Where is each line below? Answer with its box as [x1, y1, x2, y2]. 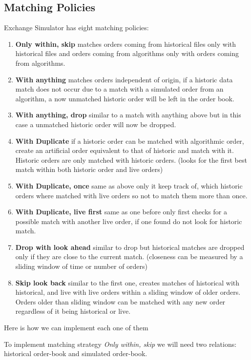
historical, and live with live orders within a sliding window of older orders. [15, 287, 241, 297]
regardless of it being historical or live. [15, 306, 131, 316]
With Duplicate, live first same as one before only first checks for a [15, 207, 227, 217]
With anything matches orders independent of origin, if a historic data [15, 74, 233, 84]
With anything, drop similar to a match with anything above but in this [15, 110, 241, 120]
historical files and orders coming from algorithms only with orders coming [15, 48, 239, 58]
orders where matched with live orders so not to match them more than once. [15, 190, 248, 200]
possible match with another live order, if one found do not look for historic [15, 216, 242, 226]
